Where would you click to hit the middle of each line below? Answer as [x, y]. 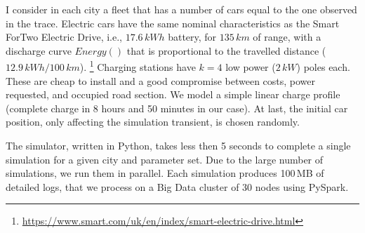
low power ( [251, 67]
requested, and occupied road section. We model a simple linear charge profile [173, 94]
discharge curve [39, 50]
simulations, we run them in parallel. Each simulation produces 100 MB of [165, 173]
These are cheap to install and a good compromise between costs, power [161, 80]
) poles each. [323, 67]
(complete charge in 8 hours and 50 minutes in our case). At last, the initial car [177, 108]
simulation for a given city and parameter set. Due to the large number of [165, 159]
